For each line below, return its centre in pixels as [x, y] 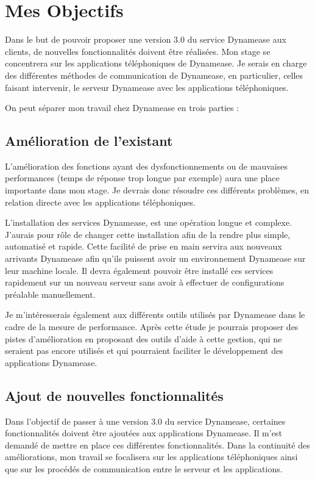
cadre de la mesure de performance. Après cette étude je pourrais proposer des [152, 327]
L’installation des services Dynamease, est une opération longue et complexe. [149, 222]
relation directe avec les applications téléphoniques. [100, 202]
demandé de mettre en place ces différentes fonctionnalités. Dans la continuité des [157, 445]
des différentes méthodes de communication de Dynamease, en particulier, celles [154, 75]
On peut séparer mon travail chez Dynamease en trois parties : [122, 108]
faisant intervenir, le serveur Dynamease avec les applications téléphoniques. [147, 87]
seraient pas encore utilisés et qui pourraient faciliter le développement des [144, 351]
